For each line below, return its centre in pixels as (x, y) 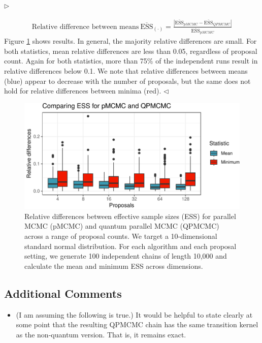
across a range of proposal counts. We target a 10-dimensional (121, 236)
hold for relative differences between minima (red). (83, 91)
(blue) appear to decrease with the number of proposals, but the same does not (127, 81)
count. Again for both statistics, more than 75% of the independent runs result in (131, 61)
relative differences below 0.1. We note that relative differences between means (126, 71)
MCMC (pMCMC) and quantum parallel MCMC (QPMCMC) (122, 226)
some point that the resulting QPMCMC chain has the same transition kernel (137, 324)
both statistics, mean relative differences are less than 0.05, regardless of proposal (131, 51)
